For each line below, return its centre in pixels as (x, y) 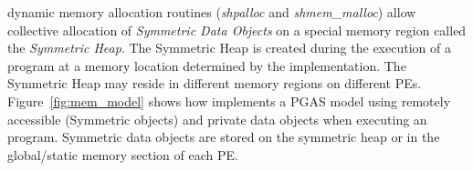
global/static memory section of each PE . (123, 154)
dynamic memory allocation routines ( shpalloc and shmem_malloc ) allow (212, 12)
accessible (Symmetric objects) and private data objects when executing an (217, 119)
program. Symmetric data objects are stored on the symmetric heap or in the (224, 137)
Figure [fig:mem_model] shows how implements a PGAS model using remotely (229, 101)
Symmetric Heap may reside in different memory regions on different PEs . (215, 83)
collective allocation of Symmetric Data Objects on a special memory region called (237, 30)
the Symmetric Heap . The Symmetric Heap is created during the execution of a (229, 48)
